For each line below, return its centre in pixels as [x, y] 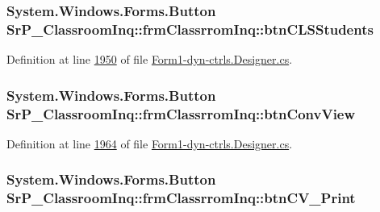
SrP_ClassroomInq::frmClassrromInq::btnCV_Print [181, 198]
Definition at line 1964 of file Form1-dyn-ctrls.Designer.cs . [150, 143]
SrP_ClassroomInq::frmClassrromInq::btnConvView [181, 113]
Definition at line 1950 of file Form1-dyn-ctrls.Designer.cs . [150, 59]
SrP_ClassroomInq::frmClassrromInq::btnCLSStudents [190, 29]
